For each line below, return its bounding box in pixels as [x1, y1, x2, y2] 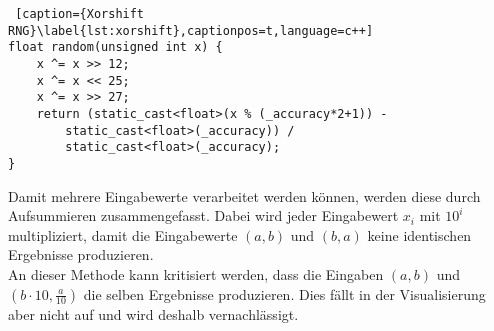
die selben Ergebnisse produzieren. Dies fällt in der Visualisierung [83, 283, 486, 304]
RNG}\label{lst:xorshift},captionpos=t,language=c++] [8, 23, 374, 38]
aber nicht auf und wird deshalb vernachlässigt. [8, 303, 299, 324]
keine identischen [367, 224, 472, 245]
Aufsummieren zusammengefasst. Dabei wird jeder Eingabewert [8, 205, 399, 226]
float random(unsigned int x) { [8, 40, 223, 55]
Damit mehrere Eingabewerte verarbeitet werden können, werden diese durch [8, 185, 481, 206]
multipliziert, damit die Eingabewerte [8, 224, 238, 245]
